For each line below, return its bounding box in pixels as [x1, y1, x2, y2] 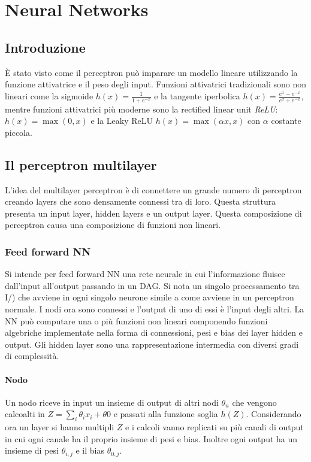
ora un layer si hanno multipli [5, 421, 114, 433]
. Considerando [246, 408, 301, 420]
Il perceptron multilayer [5, 155, 157, 174]
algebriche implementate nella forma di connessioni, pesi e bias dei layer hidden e [5, 326, 303, 339]
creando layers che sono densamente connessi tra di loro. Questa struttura [5, 195, 276, 208]
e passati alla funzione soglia [113, 408, 218, 420]
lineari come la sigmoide [5, 89, 93, 102]
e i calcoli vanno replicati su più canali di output [125, 421, 304, 433]
